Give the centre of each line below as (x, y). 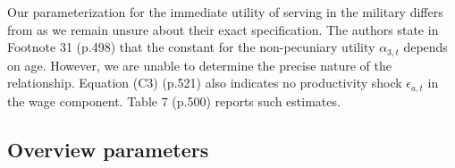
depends (426, 47)
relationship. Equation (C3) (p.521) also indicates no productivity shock (205, 83)
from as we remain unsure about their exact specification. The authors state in (223, 29)
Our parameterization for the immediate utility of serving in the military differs (225, 12)
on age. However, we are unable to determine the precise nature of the (199, 65)
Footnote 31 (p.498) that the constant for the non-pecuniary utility (191, 47)
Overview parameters (108, 149)
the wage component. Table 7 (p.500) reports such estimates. (174, 101)
